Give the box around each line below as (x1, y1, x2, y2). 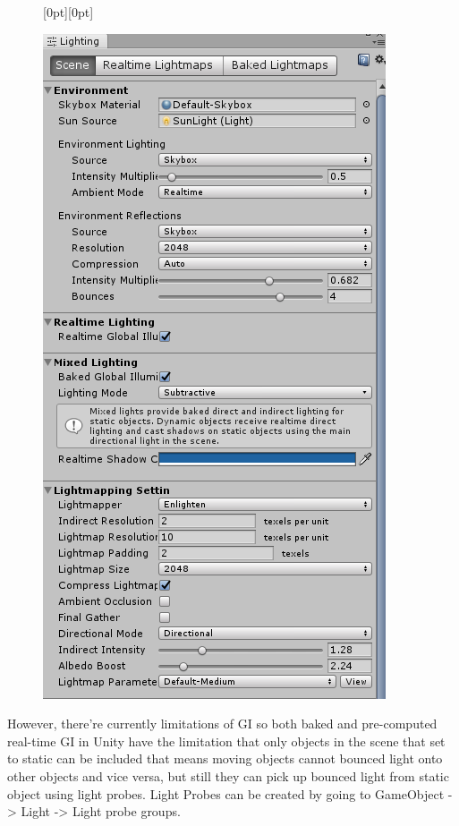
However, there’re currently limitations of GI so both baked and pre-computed (7, 714, 438, 733)
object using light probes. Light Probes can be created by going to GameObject (7, 784, 445, 803)
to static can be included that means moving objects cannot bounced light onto (7, 749, 443, 768)
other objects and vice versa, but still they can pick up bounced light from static (7, 766, 449, 785)
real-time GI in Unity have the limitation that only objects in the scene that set (7, 731, 446, 750)
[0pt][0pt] (43, 3, 94, 21)
